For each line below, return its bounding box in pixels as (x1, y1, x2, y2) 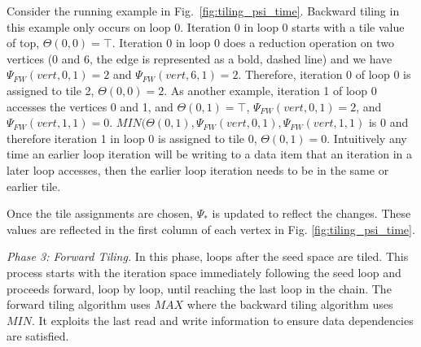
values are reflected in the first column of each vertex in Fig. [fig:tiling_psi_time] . (7, 220, 415, 237)
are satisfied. (7, 327, 69, 345)
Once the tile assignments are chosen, (7, 205, 193, 222)
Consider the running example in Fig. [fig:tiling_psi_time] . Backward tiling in (7, 2, 400, 19)
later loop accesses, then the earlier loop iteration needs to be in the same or (7, 161, 389, 178)
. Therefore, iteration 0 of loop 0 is (238, 66, 411, 83)
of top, (7, 34, 40, 51)
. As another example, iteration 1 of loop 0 (164, 81, 377, 98)
